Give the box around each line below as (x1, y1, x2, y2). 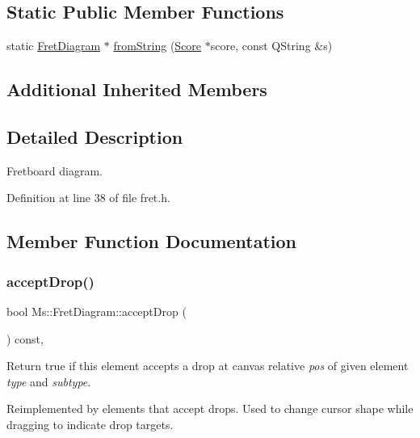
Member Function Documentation (6, 229, 297, 254)
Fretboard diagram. (6, 162, 103, 179)
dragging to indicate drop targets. (6, 415, 174, 432)
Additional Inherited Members (6, 77, 267, 102)
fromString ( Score (113, 37, 202, 54)
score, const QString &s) (210, 37, 333, 54)
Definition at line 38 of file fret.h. (6, 189, 170, 206)
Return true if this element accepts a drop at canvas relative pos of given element (6, 357, 409, 374)
